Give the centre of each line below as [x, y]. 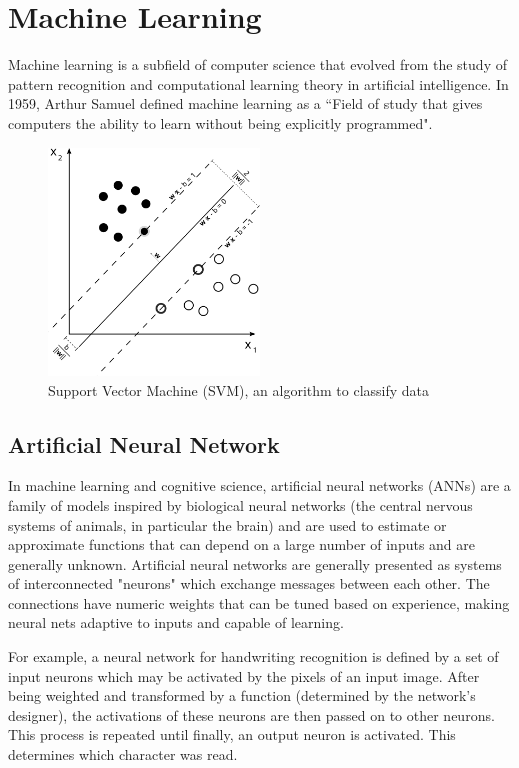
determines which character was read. [123, 754]
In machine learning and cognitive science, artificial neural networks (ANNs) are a [259, 485]
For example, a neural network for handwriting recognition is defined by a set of [253, 656]
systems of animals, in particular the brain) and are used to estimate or [227, 524]
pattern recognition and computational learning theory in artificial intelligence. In [258, 83]
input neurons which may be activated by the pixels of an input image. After [244, 675]
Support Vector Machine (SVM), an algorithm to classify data [239, 389]
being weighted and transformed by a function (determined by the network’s [242, 695]
